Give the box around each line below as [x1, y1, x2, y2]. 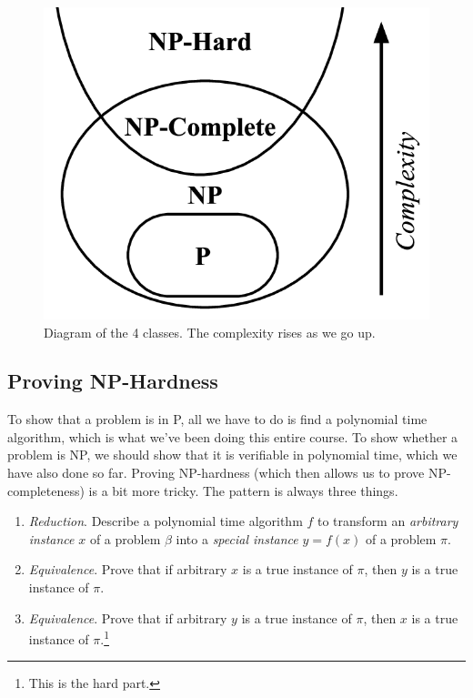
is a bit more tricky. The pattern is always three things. [88, 481, 398, 500]
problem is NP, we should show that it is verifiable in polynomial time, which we [7, 445, 458, 464]
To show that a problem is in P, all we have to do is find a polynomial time [7, 410, 428, 429]
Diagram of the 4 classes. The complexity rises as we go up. [44, 322, 376, 341]
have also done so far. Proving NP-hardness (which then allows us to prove [7, 463, 425, 482]
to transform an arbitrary [317, 511, 458, 531]
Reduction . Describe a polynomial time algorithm [28, 511, 303, 531]
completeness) [7, 481, 85, 500]
